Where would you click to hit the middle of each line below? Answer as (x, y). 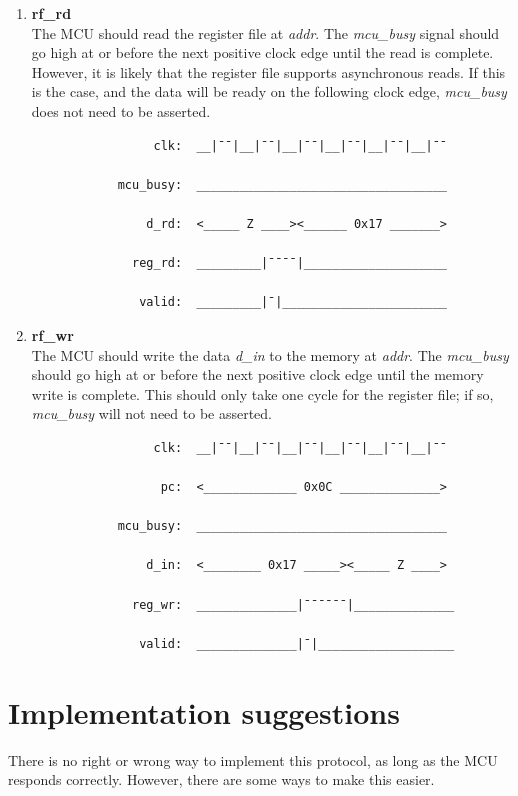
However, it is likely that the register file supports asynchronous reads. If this (268, 71)
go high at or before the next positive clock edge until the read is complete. (262, 52)
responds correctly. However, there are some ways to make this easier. (221, 779)
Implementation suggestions (204, 711)
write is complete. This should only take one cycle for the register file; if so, (262, 393)
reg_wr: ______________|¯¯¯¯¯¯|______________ (293, 604)
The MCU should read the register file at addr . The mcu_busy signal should (265, 32)
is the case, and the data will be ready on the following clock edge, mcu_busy (269, 91)
